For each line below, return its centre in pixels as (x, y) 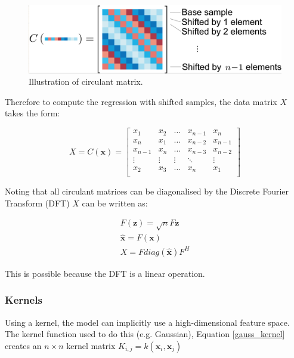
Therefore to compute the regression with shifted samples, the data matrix (141, 101)
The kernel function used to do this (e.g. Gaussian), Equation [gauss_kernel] (145, 334)
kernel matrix (91, 345)
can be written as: (115, 203)
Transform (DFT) (37, 203)
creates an (23, 345)
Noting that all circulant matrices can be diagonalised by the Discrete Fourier (147, 191)
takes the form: (33, 113)
